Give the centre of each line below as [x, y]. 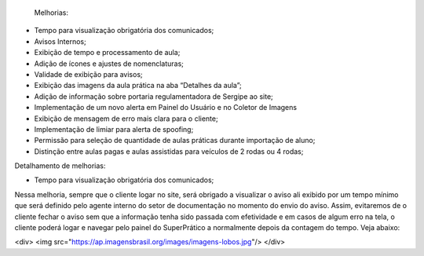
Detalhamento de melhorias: [60, 166]
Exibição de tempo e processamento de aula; [107, 53]
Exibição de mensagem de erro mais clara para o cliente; [126, 119]
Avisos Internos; [60, 41]
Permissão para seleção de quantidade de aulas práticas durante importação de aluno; [175, 141]
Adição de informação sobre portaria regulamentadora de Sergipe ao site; [154, 96]
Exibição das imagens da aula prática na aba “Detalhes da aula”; [138, 86]
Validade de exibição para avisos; [88, 74]
